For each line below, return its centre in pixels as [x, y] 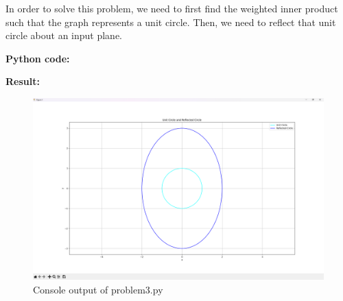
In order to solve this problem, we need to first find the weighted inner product [172, 8]
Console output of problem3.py [98, 289]
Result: [23, 81]
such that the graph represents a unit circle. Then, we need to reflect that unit [171, 22]
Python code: [38, 58]
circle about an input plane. [64, 35]
